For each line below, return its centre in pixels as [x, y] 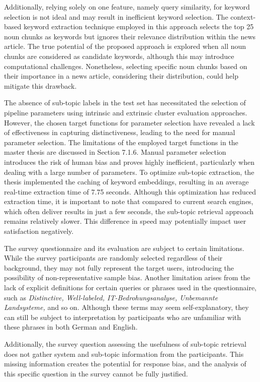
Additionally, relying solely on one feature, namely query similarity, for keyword [127, 7]
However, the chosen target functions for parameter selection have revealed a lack [129, 122]
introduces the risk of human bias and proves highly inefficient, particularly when [129, 162]
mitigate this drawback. [40, 85]
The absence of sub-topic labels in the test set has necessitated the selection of [125, 103]
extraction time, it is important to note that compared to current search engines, [129, 201]
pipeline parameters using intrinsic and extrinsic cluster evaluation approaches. [126, 112]
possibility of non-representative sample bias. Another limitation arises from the [127, 277]
